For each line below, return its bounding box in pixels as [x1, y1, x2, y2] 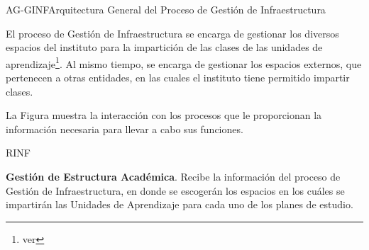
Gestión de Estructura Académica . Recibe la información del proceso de [6, 169, 341, 183]
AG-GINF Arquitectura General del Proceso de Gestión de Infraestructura [6, 2, 326, 16]
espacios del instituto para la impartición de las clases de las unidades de [6, 40, 323, 55]
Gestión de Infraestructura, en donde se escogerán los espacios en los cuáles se [6, 183, 345, 198]
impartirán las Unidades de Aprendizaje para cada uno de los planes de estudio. [6, 197, 353, 212]
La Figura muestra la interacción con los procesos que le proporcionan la [6, 108, 322, 123]
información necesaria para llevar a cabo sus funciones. [6, 121, 243, 136]
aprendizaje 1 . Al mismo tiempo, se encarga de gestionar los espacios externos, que [6, 54, 362, 71]
